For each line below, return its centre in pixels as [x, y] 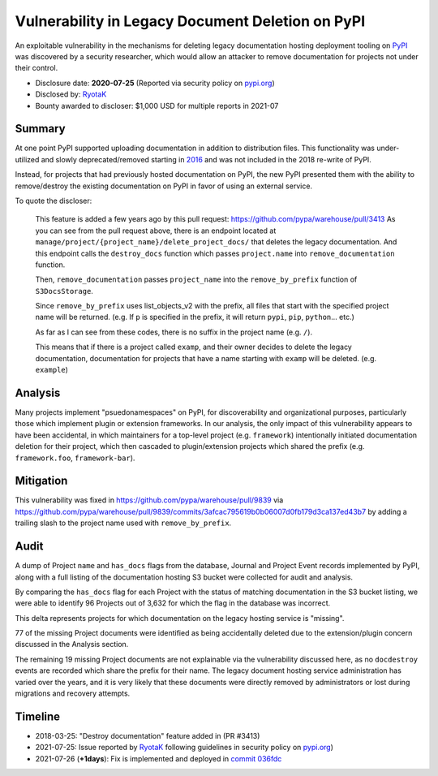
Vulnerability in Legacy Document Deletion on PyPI [190, 21]
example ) [52, 370]
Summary [40, 129]
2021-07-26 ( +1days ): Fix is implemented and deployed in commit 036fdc [159, 758]
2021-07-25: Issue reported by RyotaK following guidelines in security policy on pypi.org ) [185, 748]
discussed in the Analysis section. [72, 645]
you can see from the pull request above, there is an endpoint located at [156, 231]
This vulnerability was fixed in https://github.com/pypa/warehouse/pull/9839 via [149, 500]
